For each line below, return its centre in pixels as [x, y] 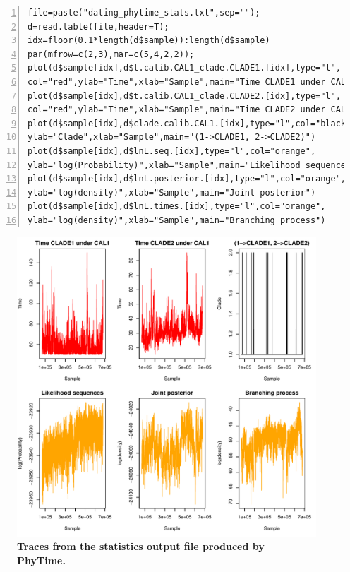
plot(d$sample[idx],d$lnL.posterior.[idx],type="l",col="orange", [187, 179]
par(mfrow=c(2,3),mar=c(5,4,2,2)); [111, 54]
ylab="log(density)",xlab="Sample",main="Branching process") [177, 220]
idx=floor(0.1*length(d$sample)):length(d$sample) [149, 41]
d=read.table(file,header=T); [98, 26]
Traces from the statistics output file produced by [141, 546]
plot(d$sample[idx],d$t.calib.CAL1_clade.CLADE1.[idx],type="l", [184, 68]
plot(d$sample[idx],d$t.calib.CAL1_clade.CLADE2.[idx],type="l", [184, 96]
